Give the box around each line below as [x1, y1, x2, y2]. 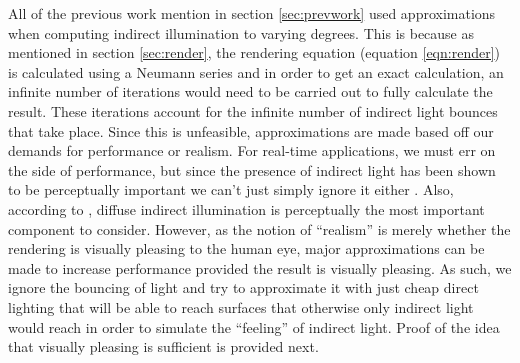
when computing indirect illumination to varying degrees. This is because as [8, 22, 475, 43]
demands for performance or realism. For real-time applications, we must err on [8, 140, 496, 161]
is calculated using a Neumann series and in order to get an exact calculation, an [8, 61, 504, 82]
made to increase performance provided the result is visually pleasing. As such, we [8, 257, 512, 278]
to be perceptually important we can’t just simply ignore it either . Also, [8, 179, 454, 200]
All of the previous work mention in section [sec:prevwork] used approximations [8, 3, 496, 23]
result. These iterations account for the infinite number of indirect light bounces [8, 100, 498, 121]
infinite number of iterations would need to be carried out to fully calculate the [8, 81, 493, 102]
